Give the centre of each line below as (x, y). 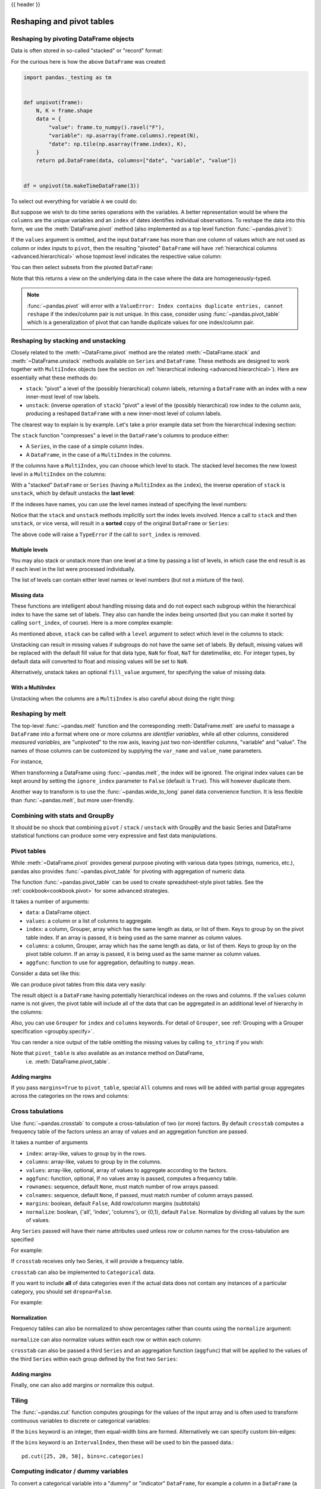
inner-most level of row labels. (63, 397)
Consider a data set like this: (46, 973)
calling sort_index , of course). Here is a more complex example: (92, 623)
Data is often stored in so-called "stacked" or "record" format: (87, 51)
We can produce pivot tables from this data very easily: (79, 984)
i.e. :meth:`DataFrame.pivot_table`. (68, 1061)
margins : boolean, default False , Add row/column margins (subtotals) (113, 1204)
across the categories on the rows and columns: (70, 1096)
